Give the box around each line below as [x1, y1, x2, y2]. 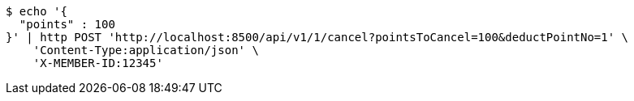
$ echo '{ [6, 5, 67, 18]
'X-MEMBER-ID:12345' [32, 57, 163, 69]
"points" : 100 [19, 18, 115, 31]
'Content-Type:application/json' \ [32, 44, 259, 57]
